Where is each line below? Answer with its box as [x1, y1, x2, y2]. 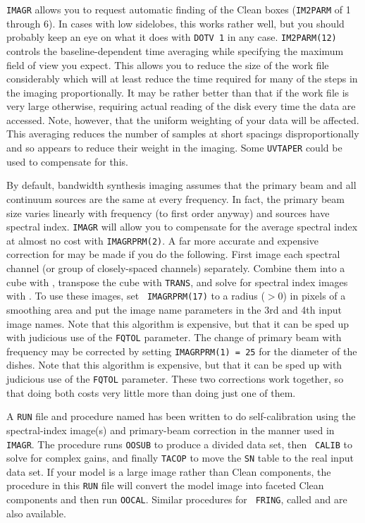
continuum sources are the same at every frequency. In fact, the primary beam [6, 191, 345, 206]
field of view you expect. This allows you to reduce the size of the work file [6, 57, 329, 72]
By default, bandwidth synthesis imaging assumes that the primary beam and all [6, 178, 357, 192]
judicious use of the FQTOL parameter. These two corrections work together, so [6, 371, 344, 386]
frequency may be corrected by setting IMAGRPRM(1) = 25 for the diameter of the [6, 343, 357, 358]
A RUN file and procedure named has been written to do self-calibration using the [6, 409, 356, 424]
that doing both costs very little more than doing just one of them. [6, 385, 296, 400]
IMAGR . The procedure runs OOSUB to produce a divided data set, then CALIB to [6, 436, 352, 451]
